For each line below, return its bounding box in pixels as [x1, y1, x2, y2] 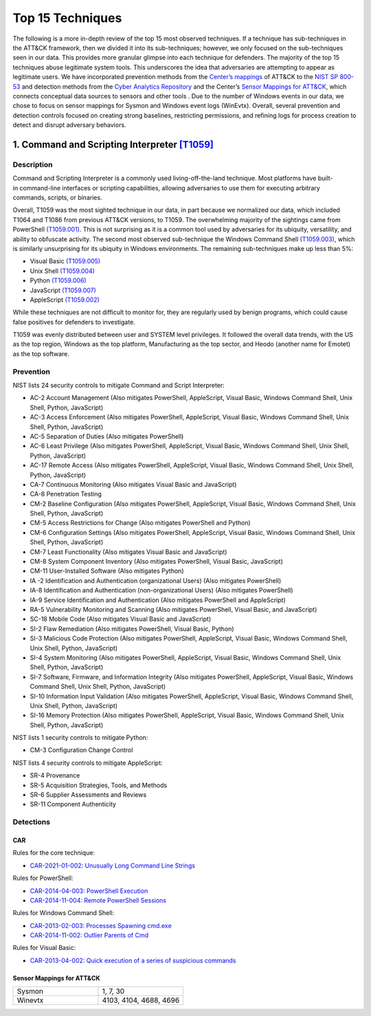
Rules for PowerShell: [12, 874, 74, 883]
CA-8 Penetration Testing [30, 490, 102, 498]
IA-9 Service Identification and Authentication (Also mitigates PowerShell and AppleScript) [30, 595, 286, 604]
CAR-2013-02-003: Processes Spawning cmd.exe [30, 921, 172, 929]
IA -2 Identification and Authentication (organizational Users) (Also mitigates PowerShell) [30, 576, 282, 584]
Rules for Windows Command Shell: [12, 909, 115, 917]
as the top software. [12, 349, 70, 357]
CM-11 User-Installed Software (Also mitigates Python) [30, 567, 184, 575]
